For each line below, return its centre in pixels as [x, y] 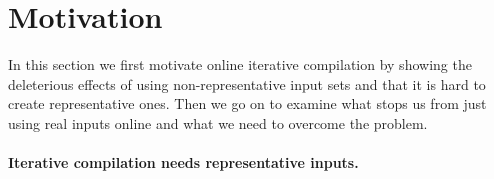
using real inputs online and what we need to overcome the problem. [218, 122]
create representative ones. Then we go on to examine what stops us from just [247, 103]
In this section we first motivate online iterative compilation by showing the [240, 64]
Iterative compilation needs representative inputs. [183, 162]
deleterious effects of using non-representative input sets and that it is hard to [247, 83]
